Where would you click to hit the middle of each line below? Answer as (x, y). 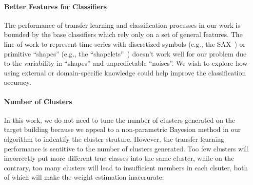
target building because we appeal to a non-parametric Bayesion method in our (122, 129)
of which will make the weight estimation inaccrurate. (84, 177)
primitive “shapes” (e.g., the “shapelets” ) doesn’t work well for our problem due (125, 53)
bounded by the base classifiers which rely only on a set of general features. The (123, 34)
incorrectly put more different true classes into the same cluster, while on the (119, 158)
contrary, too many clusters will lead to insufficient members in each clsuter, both (126, 167)
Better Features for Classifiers (56, 6)
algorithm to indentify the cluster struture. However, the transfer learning (114, 139)
